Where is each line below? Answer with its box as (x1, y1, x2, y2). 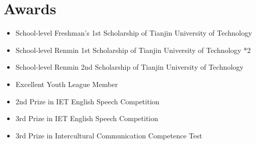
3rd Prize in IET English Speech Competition (15, 113, 158, 124)
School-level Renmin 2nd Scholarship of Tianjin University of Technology (15, 62, 244, 72)
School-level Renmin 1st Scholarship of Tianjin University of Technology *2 (15, 44, 251, 55)
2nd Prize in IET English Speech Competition (15, 96, 160, 106)
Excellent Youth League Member (15, 78, 118, 89)
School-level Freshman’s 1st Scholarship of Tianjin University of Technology (15, 27, 252, 38)
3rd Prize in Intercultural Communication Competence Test (15, 130, 203, 140)
